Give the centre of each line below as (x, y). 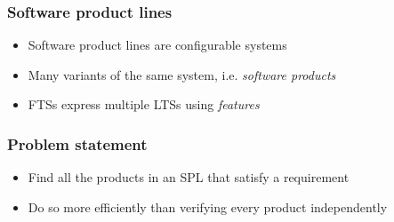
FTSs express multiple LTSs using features (144, 104)
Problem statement (77, 143)
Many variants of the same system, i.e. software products (182, 74)
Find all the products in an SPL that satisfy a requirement (189, 177)
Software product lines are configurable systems (157, 45)
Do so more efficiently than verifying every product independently (208, 206)
